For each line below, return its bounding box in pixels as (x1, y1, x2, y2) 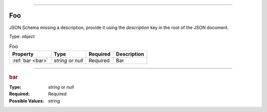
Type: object (9, 33, 35, 39)
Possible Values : (9, 98, 44, 104)
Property (12, 51, 34, 57)
